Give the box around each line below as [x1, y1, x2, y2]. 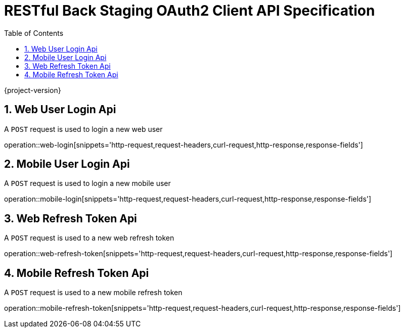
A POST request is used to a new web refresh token [4, 233, 174, 243]
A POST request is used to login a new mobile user [4, 179, 171, 188]
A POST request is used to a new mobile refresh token [4, 288, 183, 297]
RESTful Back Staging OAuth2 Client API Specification [4, 2, 375, 19]
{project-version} [4, 85, 61, 94]
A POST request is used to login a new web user [4, 124, 163, 133]
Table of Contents [4, 28, 64, 37]
